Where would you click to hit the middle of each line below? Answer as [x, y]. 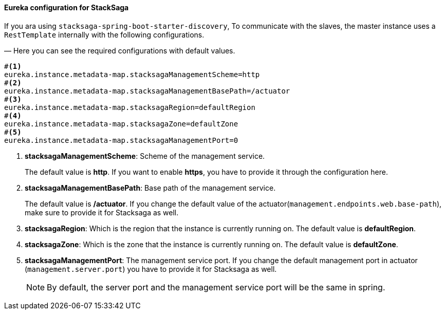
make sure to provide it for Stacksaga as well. [102, 212]
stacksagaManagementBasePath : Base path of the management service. [150, 188]
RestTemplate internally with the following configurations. [104, 34]
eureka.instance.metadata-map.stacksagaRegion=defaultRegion [130, 107]
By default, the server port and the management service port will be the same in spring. [216, 287]
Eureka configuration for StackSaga [67, 7]
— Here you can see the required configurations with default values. [120, 50]
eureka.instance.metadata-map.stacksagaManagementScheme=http [132, 74]
